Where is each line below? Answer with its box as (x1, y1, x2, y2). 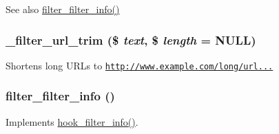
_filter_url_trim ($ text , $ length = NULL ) (6, 31, 256, 48)
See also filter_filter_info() (6, 2, 120, 16)
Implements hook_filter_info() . (6, 114, 138, 129)
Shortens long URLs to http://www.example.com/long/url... (6, 58, 273, 72)
